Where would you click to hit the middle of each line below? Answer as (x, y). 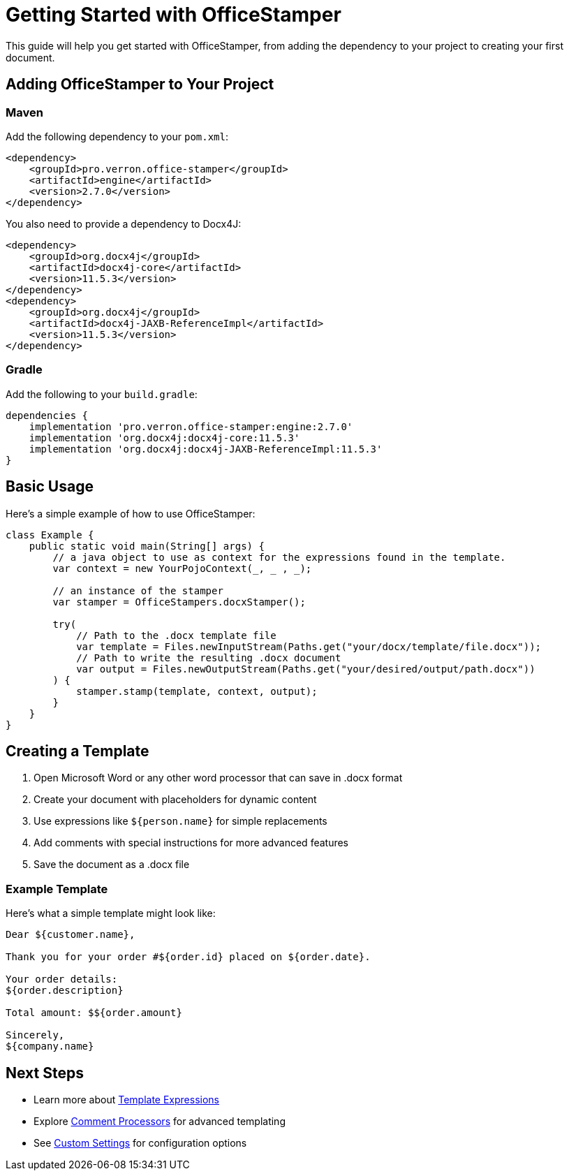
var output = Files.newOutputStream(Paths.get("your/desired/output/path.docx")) (306, 669)
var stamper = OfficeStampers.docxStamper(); (179, 602)
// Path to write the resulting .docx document (209, 657)
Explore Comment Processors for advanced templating (160, 1121)
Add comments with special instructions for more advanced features (191, 843)
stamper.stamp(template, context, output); (197, 691)
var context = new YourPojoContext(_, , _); (182, 568)
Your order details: (62, 979)
